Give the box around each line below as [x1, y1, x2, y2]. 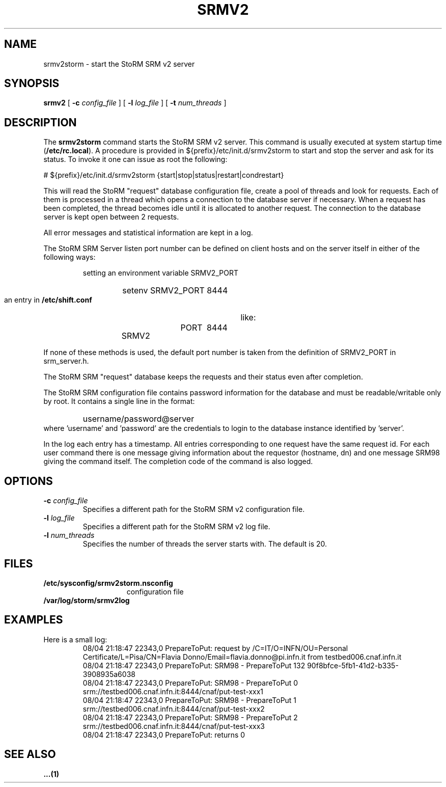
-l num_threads [43, 531, 95, 540]
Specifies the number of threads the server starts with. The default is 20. [82, 539, 327, 549]
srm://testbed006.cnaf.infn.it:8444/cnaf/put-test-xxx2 [82, 704, 265, 713]
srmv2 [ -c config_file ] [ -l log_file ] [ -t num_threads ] [43, 98, 227, 107]
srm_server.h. [43, 357, 89, 366]
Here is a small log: [43, 635, 107, 644]
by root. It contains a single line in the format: [43, 397, 195, 406]
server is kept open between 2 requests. [43, 212, 179, 222]
